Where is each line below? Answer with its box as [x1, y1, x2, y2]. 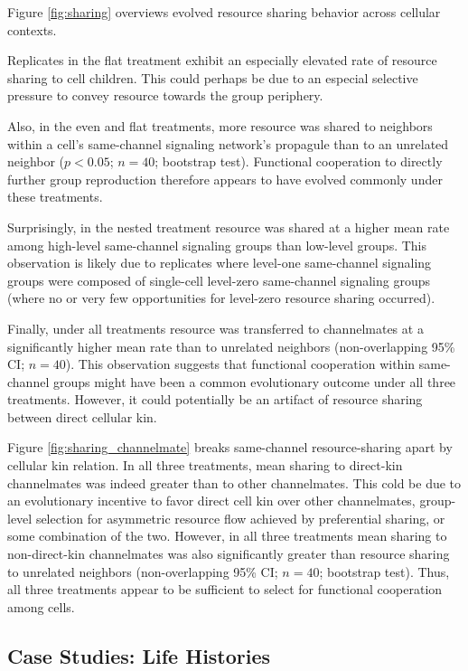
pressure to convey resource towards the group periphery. [7, 86, 323, 105]
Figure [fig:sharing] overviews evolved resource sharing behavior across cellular [7, 3, 441, 21]
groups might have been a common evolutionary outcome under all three [52, 372, 456, 391]
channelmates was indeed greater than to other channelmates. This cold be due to [7, 473, 462, 492]
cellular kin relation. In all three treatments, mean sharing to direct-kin [7, 456, 403, 475]
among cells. [7, 597, 75, 616]
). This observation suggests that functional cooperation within [65, 354, 416, 373]
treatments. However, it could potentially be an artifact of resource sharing [7, 390, 423, 409]
